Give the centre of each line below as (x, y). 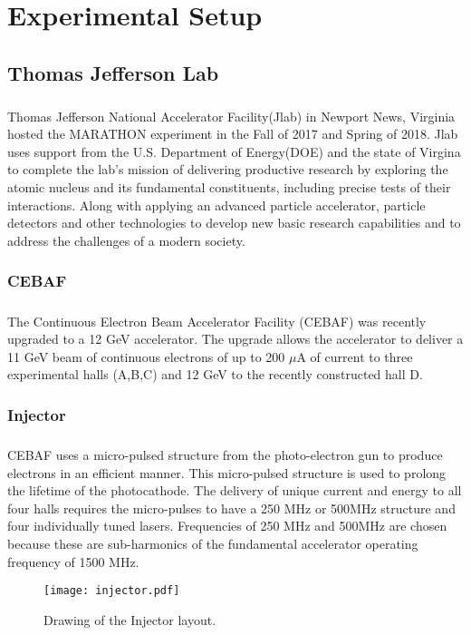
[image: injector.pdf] (112, 591)
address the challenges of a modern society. (126, 240)
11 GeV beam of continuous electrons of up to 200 (146, 356)
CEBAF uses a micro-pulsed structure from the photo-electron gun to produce (225, 455)
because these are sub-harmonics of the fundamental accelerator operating (213, 544)
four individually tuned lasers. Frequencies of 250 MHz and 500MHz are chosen (227, 526)
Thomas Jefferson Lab (113, 72)
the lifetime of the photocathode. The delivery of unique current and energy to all (235, 490)
